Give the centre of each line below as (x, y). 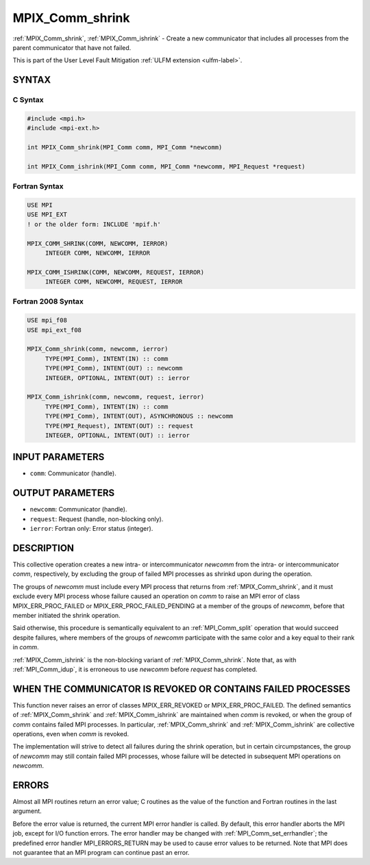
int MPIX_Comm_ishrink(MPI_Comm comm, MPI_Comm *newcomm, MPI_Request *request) (166, 166)
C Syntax (28, 100)
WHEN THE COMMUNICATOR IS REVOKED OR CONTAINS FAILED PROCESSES (182, 689)
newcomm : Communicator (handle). (78, 510)
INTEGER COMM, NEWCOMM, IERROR (98, 253)
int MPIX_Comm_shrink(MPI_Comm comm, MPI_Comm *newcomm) (125, 148)
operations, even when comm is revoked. (71, 734)
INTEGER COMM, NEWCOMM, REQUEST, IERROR (114, 282)
